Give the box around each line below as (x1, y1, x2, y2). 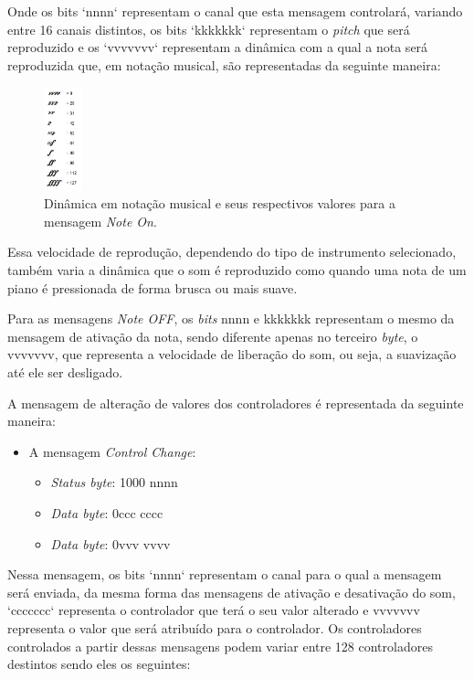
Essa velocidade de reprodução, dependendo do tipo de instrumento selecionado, (7, 242, 457, 261)
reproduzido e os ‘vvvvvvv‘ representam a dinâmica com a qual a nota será (7, 37, 428, 57)
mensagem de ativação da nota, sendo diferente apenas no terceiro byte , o (7, 326, 418, 345)
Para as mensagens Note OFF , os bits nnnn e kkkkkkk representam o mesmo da (7, 309, 455, 328)
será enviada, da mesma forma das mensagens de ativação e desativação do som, (7, 582, 456, 601)
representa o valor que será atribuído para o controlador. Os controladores (7, 618, 422, 637)
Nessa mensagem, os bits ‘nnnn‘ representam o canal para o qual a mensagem (7, 565, 442, 584)
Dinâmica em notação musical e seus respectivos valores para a (44, 194, 395, 213)
